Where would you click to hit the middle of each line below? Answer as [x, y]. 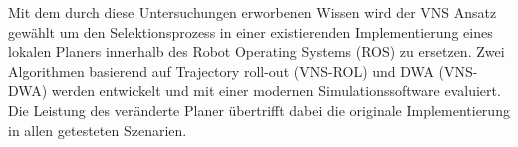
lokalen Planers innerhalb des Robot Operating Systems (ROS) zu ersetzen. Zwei [256, 51]
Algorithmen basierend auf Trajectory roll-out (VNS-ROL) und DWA [221, 70]
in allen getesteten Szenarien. [97, 129]
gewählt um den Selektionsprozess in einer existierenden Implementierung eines [250, 31]
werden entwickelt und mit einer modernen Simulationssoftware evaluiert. [276, 90]
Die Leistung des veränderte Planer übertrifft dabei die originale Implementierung [259, 109]
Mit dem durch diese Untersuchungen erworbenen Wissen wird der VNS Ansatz [252, 12]
